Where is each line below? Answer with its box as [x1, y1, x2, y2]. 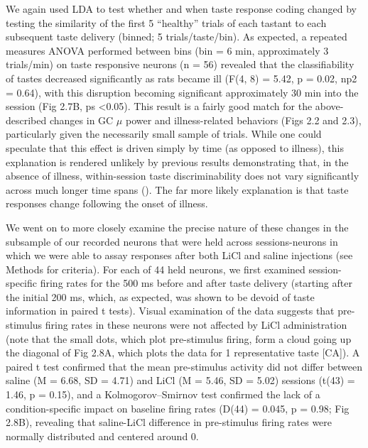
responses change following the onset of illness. [6, 196, 208, 211]
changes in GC [49, 112, 114, 127]
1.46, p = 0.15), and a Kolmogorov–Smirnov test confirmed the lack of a [6, 387, 320, 402]
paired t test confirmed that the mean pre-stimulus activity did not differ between [6, 359, 363, 373]
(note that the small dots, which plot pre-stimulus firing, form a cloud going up [6, 331, 352, 346]
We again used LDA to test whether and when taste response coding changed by [6, 1, 357, 16]
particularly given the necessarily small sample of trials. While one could [6, 126, 322, 141]
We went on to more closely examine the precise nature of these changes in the [6, 219, 349, 234]
